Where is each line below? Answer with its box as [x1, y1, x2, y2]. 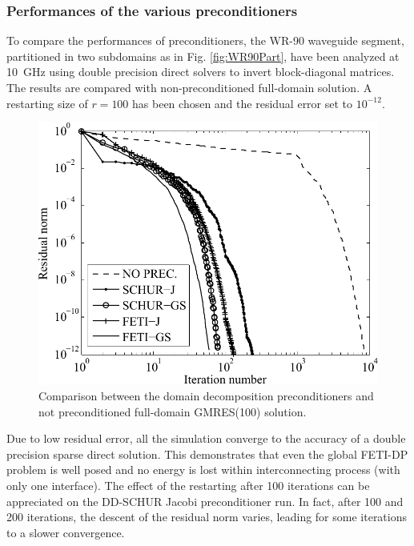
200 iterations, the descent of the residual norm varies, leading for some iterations [6, 508, 408, 525]
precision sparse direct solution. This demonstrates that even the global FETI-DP [6, 445, 408, 462]
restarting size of [6, 94, 88, 111]
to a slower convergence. [6, 524, 125, 540]
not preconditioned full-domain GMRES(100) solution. [38, 403, 307, 420]
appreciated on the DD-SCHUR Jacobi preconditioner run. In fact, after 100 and [6, 492, 404, 509]
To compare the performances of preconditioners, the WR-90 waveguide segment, [6, 32, 404, 49]
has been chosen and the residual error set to [132, 94, 353, 111]
